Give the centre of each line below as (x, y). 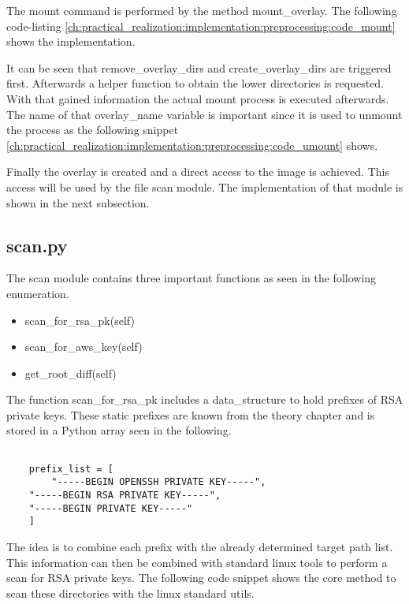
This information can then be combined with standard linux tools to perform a (197, 562)
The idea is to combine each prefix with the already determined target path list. (200, 547)
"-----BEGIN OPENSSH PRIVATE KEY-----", (159, 482)
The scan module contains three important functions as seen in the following (191, 278)
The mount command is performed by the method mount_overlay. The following (202, 10)
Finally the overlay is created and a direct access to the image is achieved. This (198, 172)
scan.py (37, 245)
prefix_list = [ (71, 469)
